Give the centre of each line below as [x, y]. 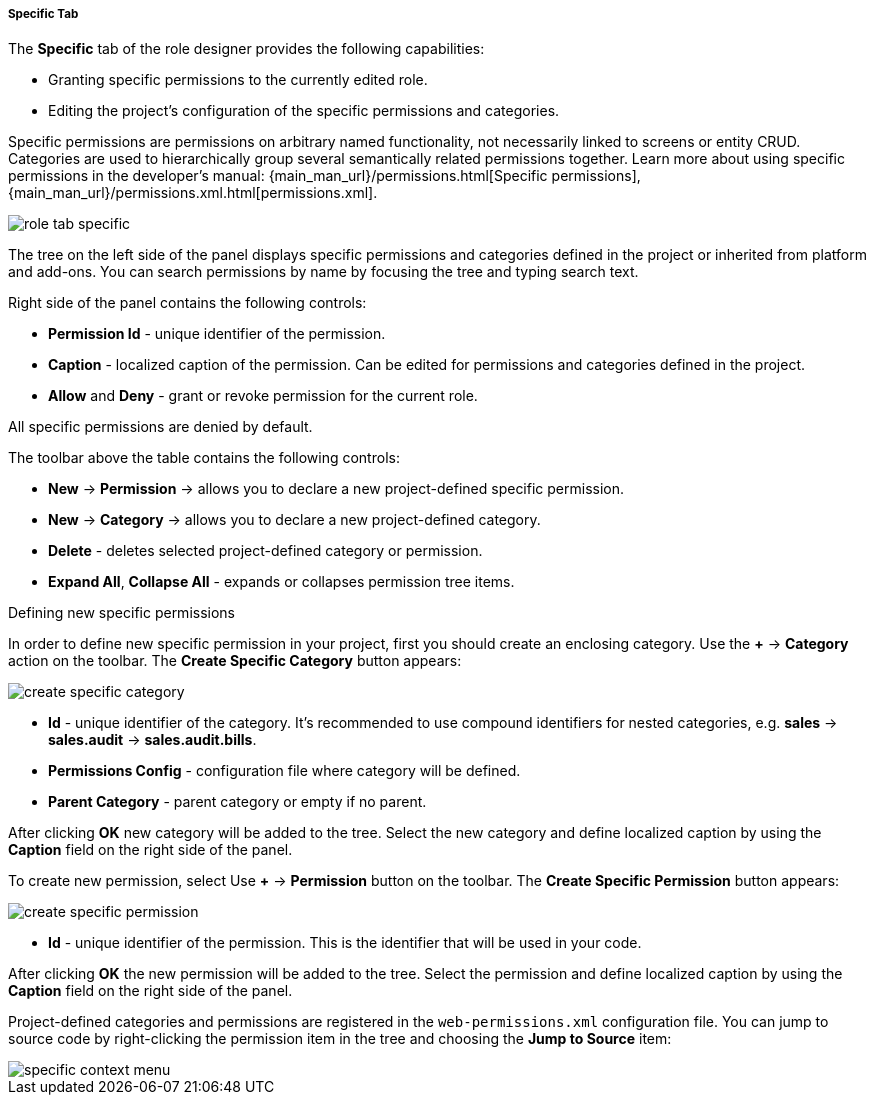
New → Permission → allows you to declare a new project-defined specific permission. [336, 489]
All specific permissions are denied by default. [160, 427]
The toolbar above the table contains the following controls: [204, 458]
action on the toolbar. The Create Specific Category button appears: [235, 661]
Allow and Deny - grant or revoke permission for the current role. [263, 396]
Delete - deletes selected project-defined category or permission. [265, 551]
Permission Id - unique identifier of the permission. [217, 334]
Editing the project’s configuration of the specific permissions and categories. [304, 111]
